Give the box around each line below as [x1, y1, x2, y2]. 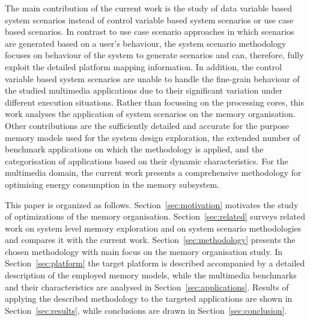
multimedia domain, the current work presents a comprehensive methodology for [5, 166, 302, 179]
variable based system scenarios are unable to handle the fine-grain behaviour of [5, 72, 300, 85]
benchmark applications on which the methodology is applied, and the [5, 143, 264, 155]
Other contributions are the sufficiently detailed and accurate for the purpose [5, 119, 289, 131]
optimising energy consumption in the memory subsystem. [5, 178, 220, 190]
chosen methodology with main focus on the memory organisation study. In [5, 245, 283, 257]
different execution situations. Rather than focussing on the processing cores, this [5, 95, 304, 108]
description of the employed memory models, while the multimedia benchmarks [5, 269, 297, 281]
